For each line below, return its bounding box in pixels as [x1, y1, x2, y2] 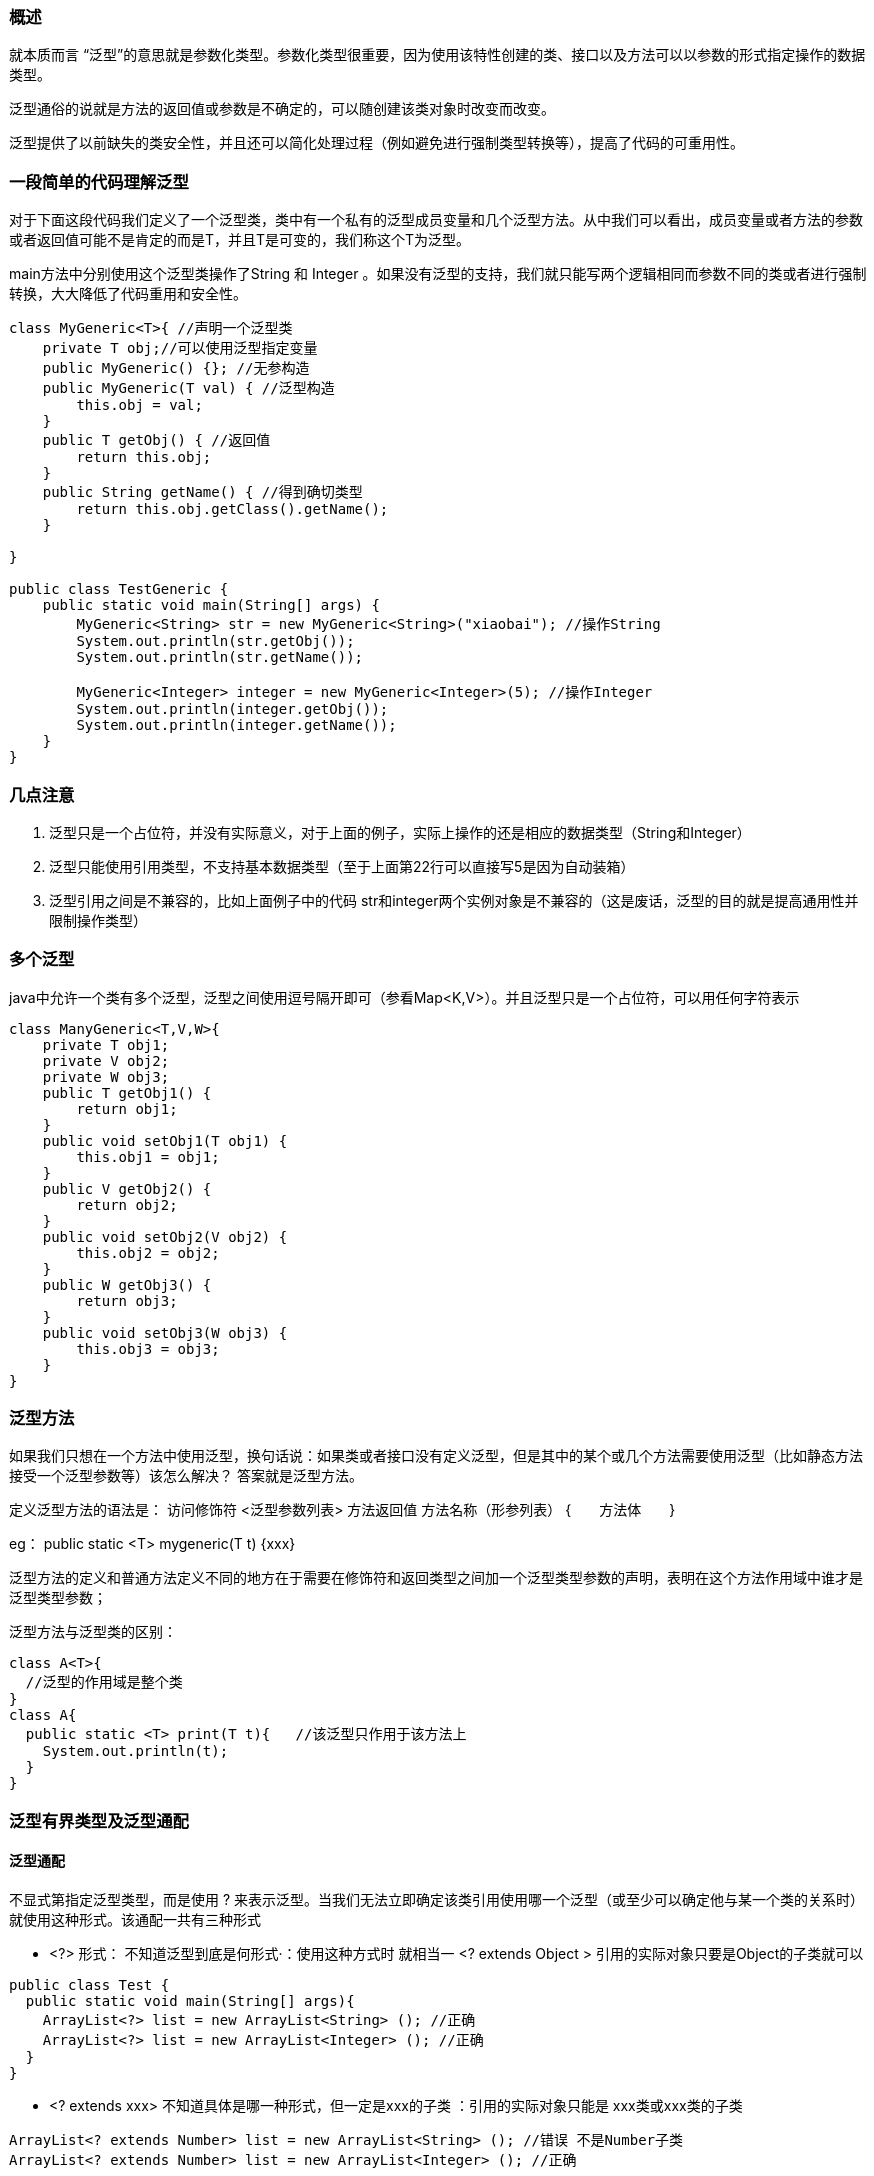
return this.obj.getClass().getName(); [76, 501, 389, 518]
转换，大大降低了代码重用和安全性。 [9, 285, 247, 303]
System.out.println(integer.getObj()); [76, 701, 389, 718]
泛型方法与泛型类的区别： [9, 1623, 177, 1641]
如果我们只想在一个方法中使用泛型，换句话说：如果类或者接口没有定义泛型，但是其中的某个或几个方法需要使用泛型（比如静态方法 [9, 1447, 863, 1465]
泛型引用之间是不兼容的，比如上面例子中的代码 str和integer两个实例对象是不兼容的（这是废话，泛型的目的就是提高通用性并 [49, 891, 859, 909]
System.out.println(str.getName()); [76, 649, 364, 666]
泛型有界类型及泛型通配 [9, 1810, 189, 1831]
